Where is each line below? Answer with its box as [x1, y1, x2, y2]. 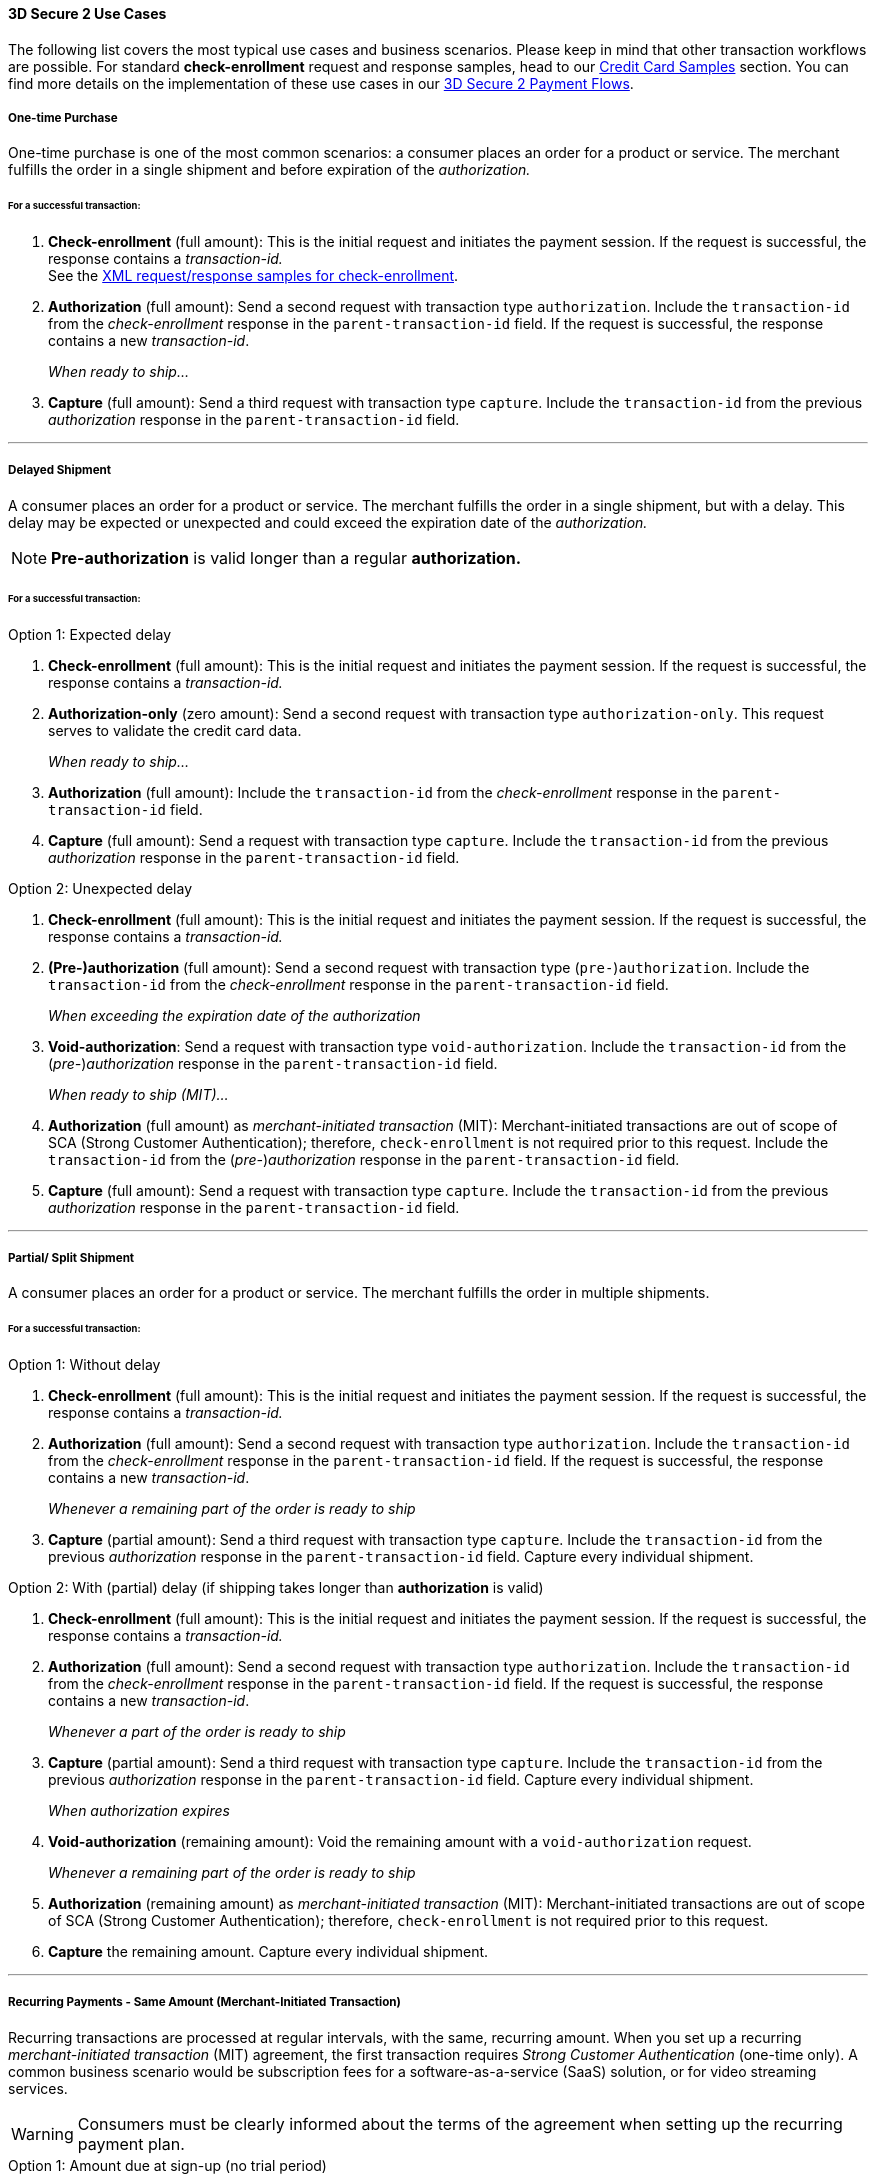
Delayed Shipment [8, 463, 112, 478]
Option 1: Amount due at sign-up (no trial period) [8, 2156, 327, 2174]
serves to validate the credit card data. [48, 721, 302, 739]
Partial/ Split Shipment [8, 1250, 135, 1265]
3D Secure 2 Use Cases [8, 5, 167, 22]
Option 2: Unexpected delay [8, 879, 193, 897]
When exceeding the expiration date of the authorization [48, 1006, 421, 1024]
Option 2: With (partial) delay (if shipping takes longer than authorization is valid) [8, 1579, 544, 1597]
